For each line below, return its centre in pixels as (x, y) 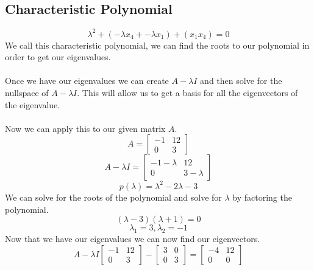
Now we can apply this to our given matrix (85, 128)
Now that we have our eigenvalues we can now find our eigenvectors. (133, 238)
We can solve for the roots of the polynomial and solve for (113, 197)
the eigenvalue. (33, 104)
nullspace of (27, 93)
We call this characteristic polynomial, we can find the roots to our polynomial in (157, 45)
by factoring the (262, 197)
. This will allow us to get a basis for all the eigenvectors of (187, 93)
